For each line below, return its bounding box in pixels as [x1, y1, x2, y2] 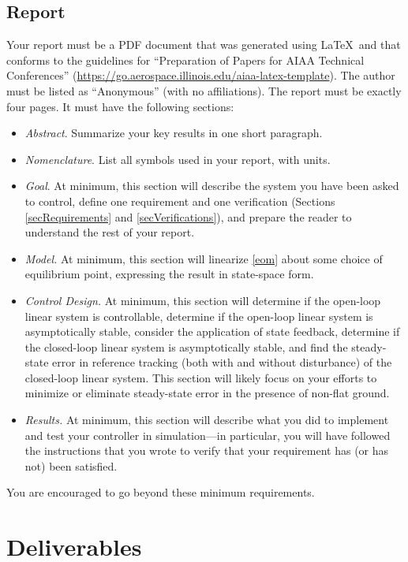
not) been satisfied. [24, 457, 118, 474]
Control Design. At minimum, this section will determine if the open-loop [24, 292, 381, 308]
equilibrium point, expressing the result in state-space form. [24, 266, 314, 282]
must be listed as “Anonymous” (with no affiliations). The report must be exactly [6, 82, 402, 99]
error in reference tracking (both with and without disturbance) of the [52, 354, 392, 370]
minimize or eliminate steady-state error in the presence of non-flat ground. [24, 385, 390, 401]
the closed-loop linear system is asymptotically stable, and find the [24, 338, 348, 355]
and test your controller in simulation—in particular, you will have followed [24, 426, 391, 443]
